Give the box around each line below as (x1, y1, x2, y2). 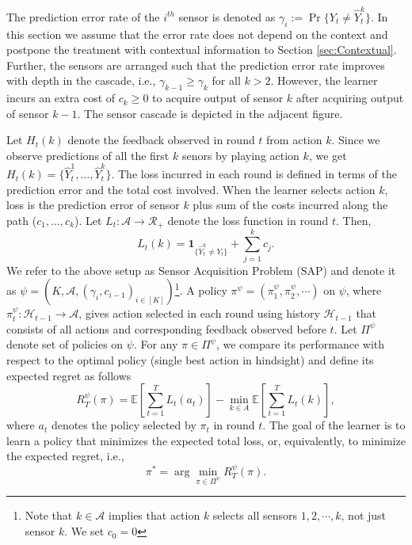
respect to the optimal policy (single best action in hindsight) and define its (6, 351, 374, 368)
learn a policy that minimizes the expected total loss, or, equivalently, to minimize (6, 432, 406, 448)
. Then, (336, 212, 372, 228)
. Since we (331, 131, 380, 148)
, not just (341, 507, 387, 524)
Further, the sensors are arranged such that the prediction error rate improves (6, 56, 385, 73)
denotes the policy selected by (51, 417, 196, 433)
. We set (64, 523, 105, 539)
